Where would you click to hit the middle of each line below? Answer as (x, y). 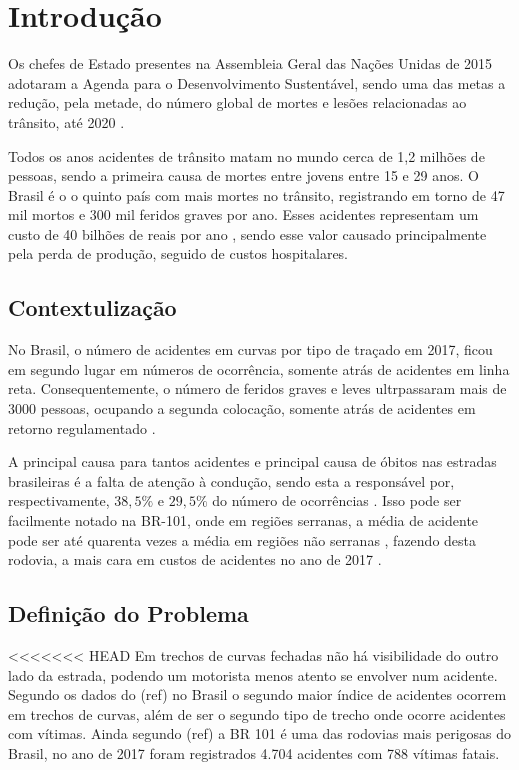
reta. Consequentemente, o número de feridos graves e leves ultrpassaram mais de (257, 388)
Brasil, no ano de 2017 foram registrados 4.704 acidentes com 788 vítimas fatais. (254, 752)
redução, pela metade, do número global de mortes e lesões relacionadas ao (237, 102)
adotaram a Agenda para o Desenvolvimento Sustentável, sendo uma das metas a (257, 82)
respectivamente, (59, 500)
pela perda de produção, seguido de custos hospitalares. (178, 253)
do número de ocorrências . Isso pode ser (337, 500)
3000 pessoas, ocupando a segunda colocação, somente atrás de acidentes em (242, 408)
